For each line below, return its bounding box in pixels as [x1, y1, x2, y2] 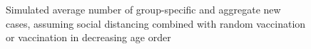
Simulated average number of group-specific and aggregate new [6, 2, 281, 16]
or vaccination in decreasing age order [6, 30, 171, 45]
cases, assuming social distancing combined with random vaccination [6, 16, 306, 31]
